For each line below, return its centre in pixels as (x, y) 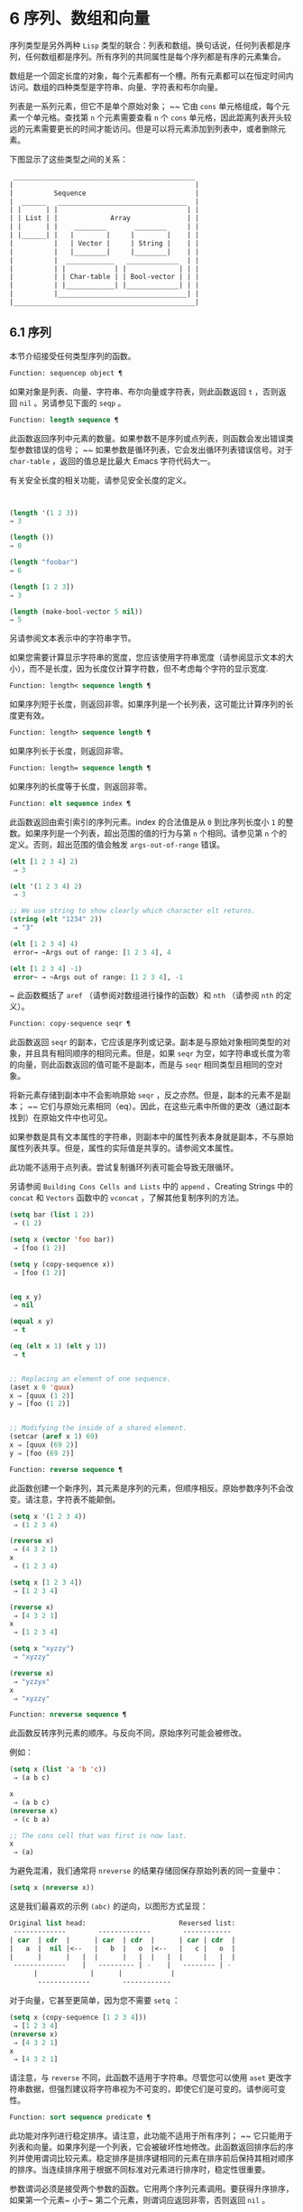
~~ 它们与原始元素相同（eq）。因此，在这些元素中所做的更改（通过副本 (159, 1106)
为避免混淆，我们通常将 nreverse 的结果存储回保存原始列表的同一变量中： (147, 1871)
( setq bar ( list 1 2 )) (52, 1215)
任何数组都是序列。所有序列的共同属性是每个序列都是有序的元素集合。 (155, 56)
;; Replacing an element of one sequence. (90, 1379)
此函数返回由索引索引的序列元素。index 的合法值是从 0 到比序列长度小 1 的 (147, 821)
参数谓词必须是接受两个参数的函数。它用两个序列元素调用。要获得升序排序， (151, 2189)
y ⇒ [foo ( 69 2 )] (42, 1453)
